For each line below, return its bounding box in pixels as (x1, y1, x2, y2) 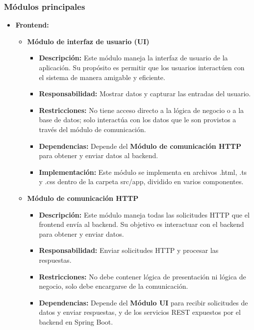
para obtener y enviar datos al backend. (39, 150, 158, 161)
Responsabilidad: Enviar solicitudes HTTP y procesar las (39, 245, 219, 255)
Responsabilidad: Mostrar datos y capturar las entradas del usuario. (39, 88, 251, 99)
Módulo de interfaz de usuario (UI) (27, 36, 150, 46)
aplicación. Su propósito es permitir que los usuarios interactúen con (39, 62, 245, 72)
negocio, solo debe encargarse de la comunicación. (39, 281, 188, 291)
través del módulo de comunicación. (39, 124, 146, 134)
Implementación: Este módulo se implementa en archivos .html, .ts (39, 166, 247, 177)
